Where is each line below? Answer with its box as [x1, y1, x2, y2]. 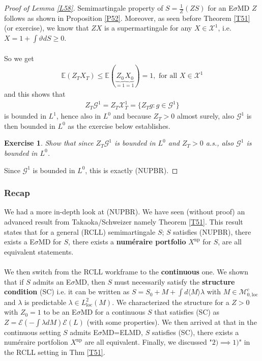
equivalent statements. [4, 246, 74, 257]
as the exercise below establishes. [68, 120, 170, 131]
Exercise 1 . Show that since [4, 137, 94, 148]
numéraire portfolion [4, 337, 68, 347]
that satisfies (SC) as [154, 307, 220, 317]
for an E [208, 3, 234, 13]
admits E [70, 326, 98, 337]
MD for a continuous [80, 307, 145, 317]
